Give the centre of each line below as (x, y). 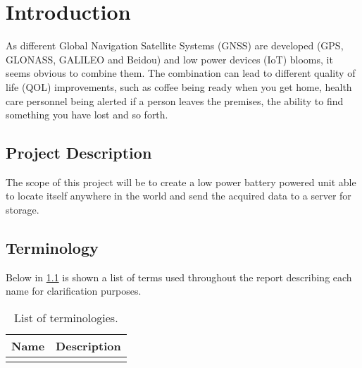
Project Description (79, 153)
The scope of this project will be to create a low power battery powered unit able (181, 182)
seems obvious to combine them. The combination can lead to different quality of (181, 73)
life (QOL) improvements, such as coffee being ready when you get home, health (179, 86)
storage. (23, 210)
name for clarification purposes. (74, 291)
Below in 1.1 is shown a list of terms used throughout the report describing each (179, 277)
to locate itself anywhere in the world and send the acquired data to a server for (179, 196)
